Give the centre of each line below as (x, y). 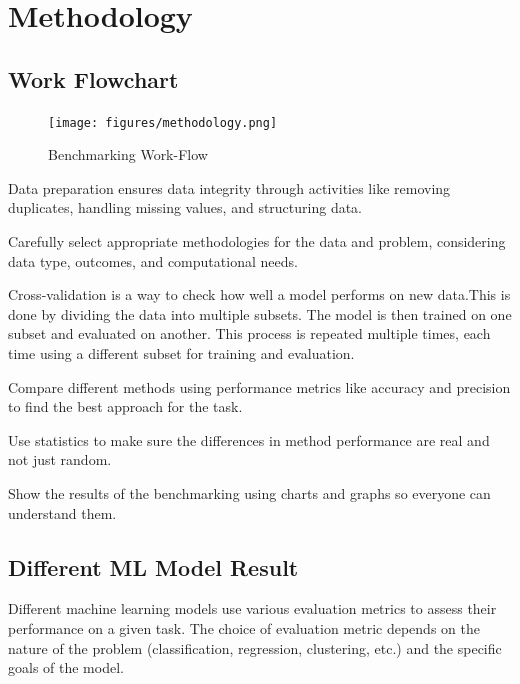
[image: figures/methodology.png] (163, 122)
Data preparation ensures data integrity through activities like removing (229, 187)
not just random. (60, 459)
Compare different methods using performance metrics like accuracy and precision (259, 386)
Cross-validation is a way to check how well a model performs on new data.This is (259, 294)
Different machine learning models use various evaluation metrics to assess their (252, 608)
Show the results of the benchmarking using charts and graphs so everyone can (249, 492)
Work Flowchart (93, 78)
